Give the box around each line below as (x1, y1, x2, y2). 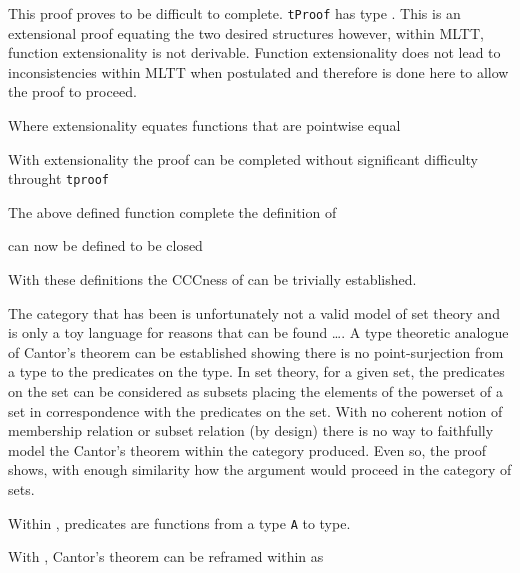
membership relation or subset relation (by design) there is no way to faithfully (8, 420, 494, 441)
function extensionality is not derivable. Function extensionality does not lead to (8, 42, 501, 63)
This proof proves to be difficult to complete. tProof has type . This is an (8, 3, 461, 23)
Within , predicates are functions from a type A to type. (8, 512, 351, 533)
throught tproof (8, 168, 109, 189)
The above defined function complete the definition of (8, 201, 337, 222)
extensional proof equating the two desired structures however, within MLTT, (8, 22, 484, 43)
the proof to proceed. (8, 81, 137, 102)
